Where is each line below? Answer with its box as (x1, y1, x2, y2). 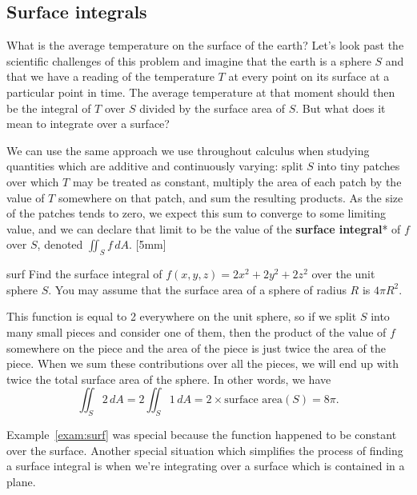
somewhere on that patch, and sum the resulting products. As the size (58, 189, 403, 206)
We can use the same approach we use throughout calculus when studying (6, 142, 370, 158)
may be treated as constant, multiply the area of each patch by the (72, 173, 402, 190)
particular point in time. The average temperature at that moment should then (6, 83, 395, 100)
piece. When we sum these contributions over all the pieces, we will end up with (6, 355, 399, 372)
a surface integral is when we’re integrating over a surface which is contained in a (6, 457, 405, 474)
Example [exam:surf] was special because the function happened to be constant (6, 426, 397, 443)
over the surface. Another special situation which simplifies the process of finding (6, 441, 403, 458)
